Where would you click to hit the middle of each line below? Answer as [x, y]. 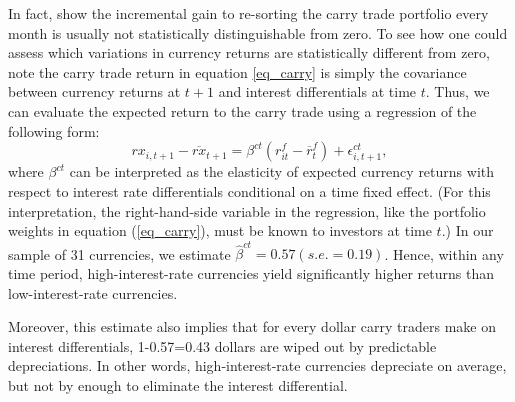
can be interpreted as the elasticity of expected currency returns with [282, 171]
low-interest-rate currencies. [93, 292]
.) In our [467, 230]
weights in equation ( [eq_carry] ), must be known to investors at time [220, 230]
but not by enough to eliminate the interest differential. [178, 384]
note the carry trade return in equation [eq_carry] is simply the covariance [237, 71]
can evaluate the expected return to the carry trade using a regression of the [242, 110]
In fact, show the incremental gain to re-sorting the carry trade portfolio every [248, 13]
